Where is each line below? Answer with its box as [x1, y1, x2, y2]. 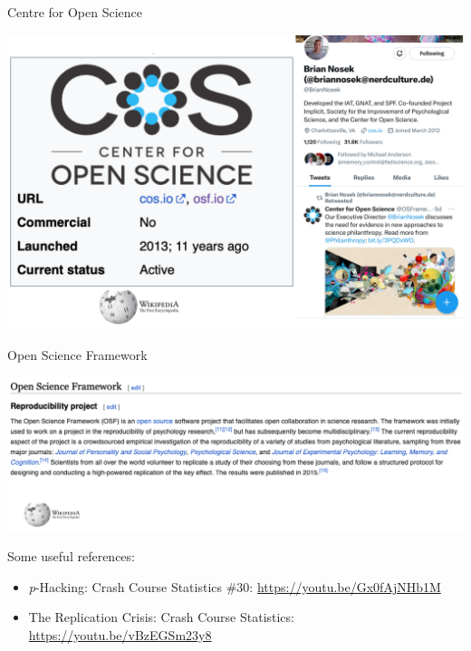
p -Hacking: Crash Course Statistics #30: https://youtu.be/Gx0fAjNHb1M [28, 577, 441, 596]
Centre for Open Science [7, 3, 143, 21]
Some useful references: [7, 547, 135, 565]
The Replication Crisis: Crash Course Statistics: [28, 607, 294, 627]
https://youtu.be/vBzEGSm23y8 [28, 625, 212, 644]
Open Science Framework [7, 345, 148, 364]
